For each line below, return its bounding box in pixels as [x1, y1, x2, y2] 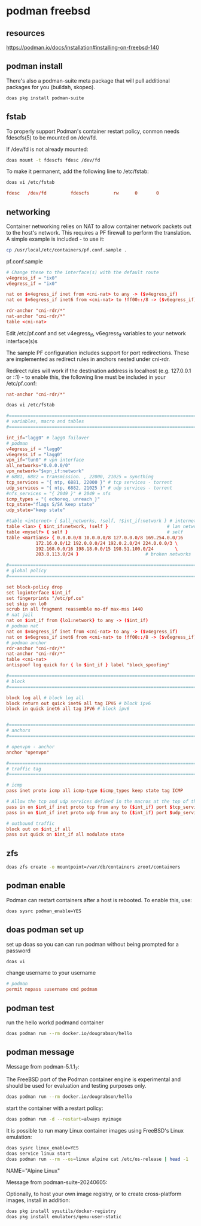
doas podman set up [6, 925, 84, 935]
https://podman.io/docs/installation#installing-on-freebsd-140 [6, 44, 160, 51]
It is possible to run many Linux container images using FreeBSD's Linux [6, 1127, 184, 1134]
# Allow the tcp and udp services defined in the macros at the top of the [6, 799, 199, 805]
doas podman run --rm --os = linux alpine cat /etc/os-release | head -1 [6, 1156, 188, 1162]
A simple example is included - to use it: [6, 235, 105, 242]
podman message [6, 1047, 75, 1057]
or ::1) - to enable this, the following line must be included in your [6, 373, 166, 381]
